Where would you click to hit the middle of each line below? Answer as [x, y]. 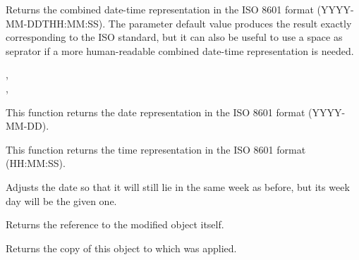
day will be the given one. [61, 200]
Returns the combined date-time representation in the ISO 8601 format [160, 9]
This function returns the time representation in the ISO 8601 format [156, 149]
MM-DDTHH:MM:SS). [56, 23]
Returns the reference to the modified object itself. [115, 224]
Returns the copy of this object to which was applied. [121, 248]
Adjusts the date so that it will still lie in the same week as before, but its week [178, 186]
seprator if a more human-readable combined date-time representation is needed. [180, 50]
